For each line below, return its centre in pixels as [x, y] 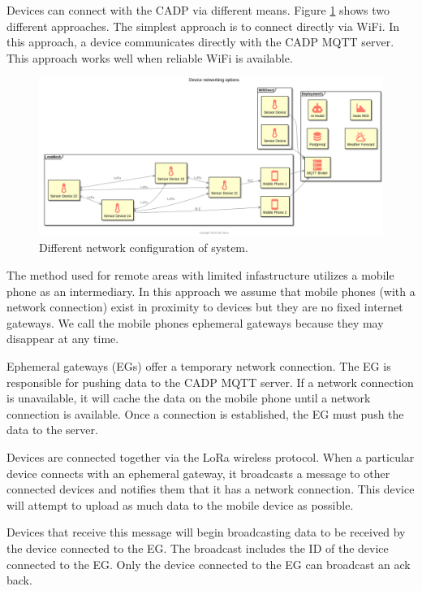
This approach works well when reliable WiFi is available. [150, 57]
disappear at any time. [63, 339]
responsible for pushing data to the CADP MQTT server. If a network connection [210, 382]
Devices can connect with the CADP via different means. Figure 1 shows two [198, 10]
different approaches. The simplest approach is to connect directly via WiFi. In [203, 26]
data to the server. [52, 430]
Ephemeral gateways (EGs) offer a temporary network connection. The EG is [199, 365]
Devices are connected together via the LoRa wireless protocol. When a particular [211, 456]
